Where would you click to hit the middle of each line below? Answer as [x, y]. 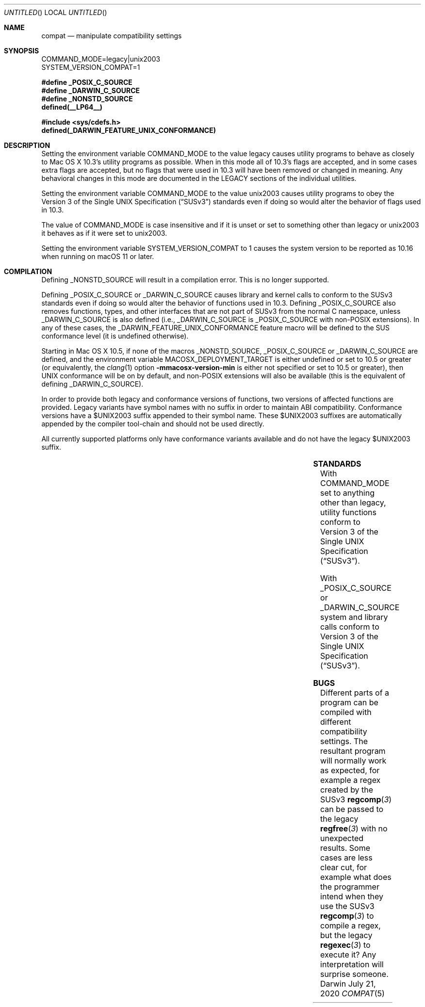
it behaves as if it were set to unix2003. [104, 233]
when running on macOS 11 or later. [98, 256]
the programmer [350, 887]
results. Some [345, 848]
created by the [347, 790]
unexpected [342, 838]
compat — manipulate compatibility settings [112, 36]
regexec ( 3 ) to [345, 945]
